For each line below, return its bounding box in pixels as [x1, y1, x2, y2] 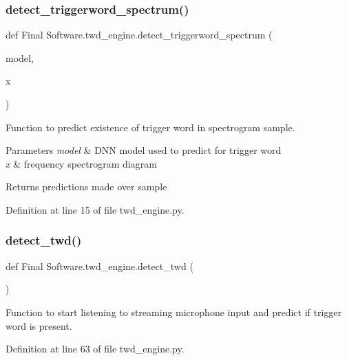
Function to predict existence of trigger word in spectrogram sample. [6, 120, 295, 134]
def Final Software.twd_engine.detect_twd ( [6, 258, 193, 273]
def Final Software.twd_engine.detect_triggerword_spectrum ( [6, 27, 273, 42]
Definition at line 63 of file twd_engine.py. [6, 341, 185, 356]
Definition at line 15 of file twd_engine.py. [6, 202, 185, 216]
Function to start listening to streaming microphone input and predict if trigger [6, 304, 341, 319]
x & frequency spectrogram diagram [6, 156, 157, 170]
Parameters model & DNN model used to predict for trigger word [6, 143, 282, 157]
